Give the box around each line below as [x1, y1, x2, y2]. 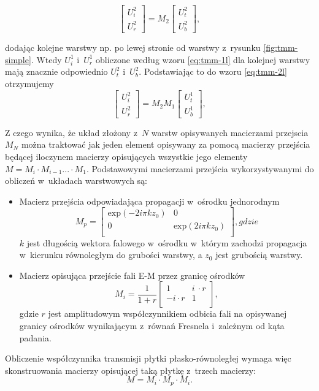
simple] [5, 53, 31, 66]
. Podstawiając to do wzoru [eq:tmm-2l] [139, 65, 287, 78]
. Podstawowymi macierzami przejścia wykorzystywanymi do [86, 162, 314, 175]
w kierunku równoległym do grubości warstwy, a [19, 248, 202, 261]
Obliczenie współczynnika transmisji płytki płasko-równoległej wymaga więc [5, 352, 291, 365]
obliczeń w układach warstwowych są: [5, 174, 147, 187]
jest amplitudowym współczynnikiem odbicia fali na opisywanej [48, 307, 287, 320]
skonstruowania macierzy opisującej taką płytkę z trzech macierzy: [5, 363, 256, 376]
